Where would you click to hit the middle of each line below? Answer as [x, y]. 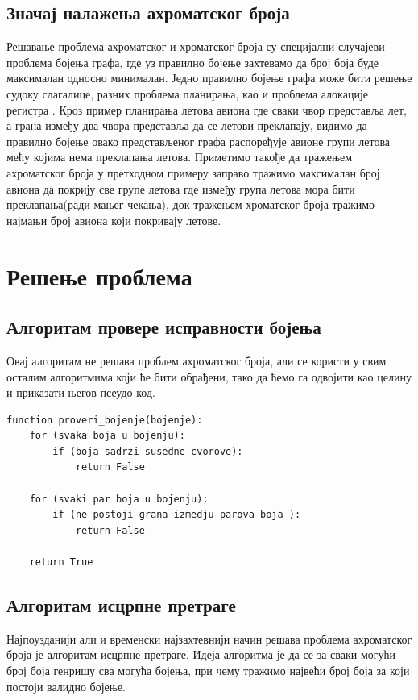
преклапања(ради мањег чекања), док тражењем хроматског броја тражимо [191, 204]
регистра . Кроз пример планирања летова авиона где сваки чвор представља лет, [207, 109]
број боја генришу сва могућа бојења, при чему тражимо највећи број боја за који [208, 671]
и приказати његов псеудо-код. [81, 392]
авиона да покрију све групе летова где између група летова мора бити [181, 188]
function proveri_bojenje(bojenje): [105, 420]
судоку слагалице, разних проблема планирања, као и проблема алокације [187, 93]
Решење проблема [99, 275]
